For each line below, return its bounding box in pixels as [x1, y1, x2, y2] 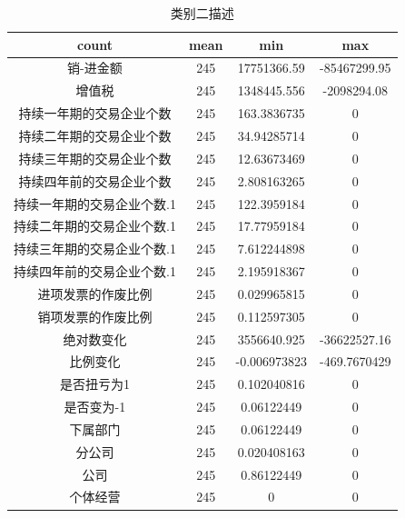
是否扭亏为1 [59, 374, 130, 393]
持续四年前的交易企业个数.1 [14, 262, 176, 281]
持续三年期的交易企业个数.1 [14, 239, 176, 258]
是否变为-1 [64, 397, 126, 416]
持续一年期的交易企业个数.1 [14, 194, 176, 213]
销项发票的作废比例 [37, 306, 153, 325]
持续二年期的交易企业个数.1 [14, 216, 176, 235]
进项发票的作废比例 [37, 284, 153, 303]
